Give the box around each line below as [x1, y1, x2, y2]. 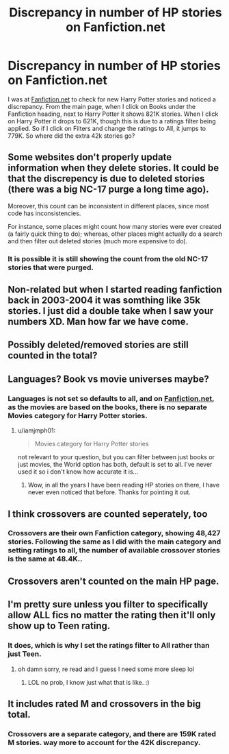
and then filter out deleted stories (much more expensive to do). [8, 236, 188, 245]
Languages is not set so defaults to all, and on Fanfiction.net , [8, 393, 215, 403]
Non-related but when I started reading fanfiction [8, 284, 222, 295]
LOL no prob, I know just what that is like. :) [27, 678, 150, 686]
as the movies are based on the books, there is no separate [8, 402, 208, 412]
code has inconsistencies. [8, 209, 81, 217]
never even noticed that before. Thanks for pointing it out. [27, 488, 191, 496]
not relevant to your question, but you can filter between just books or [17, 453, 215, 461]
